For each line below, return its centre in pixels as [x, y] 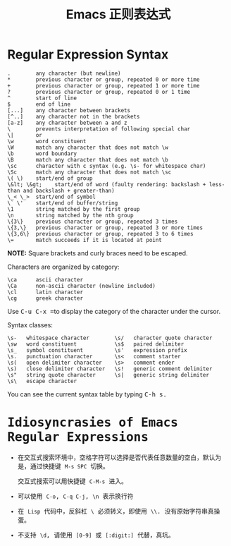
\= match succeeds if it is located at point [85, 240]
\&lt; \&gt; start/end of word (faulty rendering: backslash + [107, 184]
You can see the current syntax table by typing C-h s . [87, 394]
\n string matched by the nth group [70, 215]
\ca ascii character [45, 279]
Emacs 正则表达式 [118, 14]
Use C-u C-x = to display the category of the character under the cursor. [114, 311]
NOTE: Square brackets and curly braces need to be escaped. [98, 253]
